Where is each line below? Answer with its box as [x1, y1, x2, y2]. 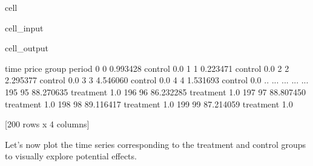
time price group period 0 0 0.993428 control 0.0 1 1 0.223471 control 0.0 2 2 [5, 62, 289, 74]
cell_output [5, 42, 48, 54]
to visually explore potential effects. [5, 150, 137, 162]
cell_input [5, 21, 44, 34]
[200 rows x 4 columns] [5, 118, 90, 130]
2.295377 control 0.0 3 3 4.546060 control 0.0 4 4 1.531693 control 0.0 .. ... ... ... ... [5, 74, 309, 86]
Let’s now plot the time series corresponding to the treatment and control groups [5, 138, 306, 150]
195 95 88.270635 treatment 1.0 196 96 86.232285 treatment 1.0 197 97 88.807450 [5, 85, 306, 98]
